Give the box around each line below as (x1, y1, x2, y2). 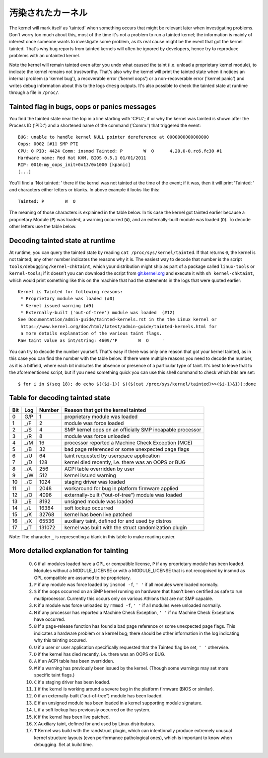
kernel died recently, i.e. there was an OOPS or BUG (64, 459, 186, 466)
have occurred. (34, 616, 66, 622)
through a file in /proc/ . (9, 89, 60, 95)
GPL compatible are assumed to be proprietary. (34, 575, 131, 581)
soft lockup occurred (64, 505, 114, 511)
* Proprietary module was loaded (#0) (20, 296, 115, 302)
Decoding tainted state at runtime (9, 236, 116, 245)
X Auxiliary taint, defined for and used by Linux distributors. (34, 721, 156, 727)
